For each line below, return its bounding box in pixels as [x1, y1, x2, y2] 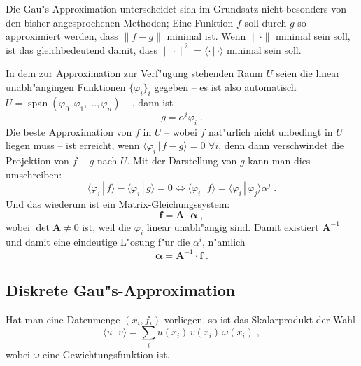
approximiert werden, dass [6, 29, 118, 43]
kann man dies [248, 153, 311, 168]
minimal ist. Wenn [167, 29, 246, 43]
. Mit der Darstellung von [127, 153, 237, 168]
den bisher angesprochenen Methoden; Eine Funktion [6, 15, 234, 29]
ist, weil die [82, 219, 132, 234]
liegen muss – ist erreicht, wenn [6, 138, 140, 153]
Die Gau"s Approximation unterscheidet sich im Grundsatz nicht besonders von [6, 1, 346, 15]
